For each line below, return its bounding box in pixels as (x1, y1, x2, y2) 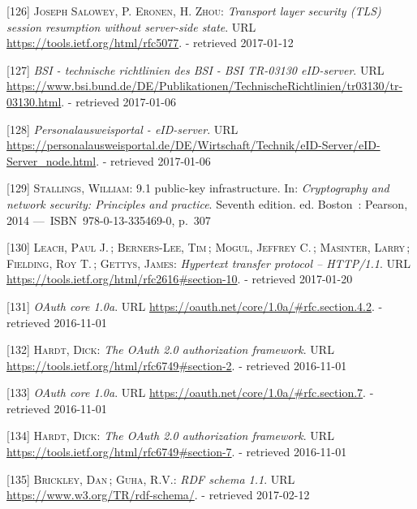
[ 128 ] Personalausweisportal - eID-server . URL (6, 120, 239, 137)
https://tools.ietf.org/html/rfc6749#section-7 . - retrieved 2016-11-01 (6, 443, 347, 460)
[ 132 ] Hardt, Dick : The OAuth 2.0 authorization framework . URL (6, 341, 334, 358)
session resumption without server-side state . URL (6, 18, 256, 35)
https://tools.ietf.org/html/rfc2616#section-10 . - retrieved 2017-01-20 (6, 270, 353, 287)
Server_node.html (6, 152, 97, 169)
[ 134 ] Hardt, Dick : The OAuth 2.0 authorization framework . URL (6, 427, 334, 444)
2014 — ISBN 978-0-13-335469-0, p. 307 (6, 211, 211, 228)
